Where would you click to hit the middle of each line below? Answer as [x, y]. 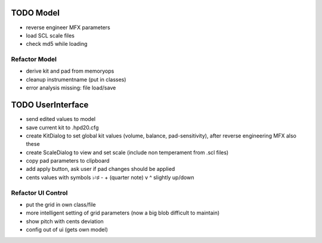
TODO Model [35, 13]
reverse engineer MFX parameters [68, 27]
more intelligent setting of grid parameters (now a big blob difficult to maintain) [123, 213]
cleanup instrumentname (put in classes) [76, 79]
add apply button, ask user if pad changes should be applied [100, 169]
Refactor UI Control [39, 192]
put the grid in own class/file [61, 205]
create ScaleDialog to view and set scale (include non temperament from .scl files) [127, 152]
